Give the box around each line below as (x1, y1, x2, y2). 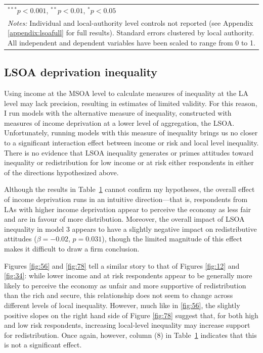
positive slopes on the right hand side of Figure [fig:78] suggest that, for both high (4, 310, 258, 320)
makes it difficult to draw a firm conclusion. (4, 243, 140, 254)
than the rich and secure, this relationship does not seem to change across (4, 290, 233, 300)
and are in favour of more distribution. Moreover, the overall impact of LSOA (4, 214, 245, 224)
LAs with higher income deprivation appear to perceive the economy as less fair (4, 204, 251, 214)
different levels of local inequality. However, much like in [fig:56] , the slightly (4, 299, 240, 310)
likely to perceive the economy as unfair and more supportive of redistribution (4, 280, 246, 290)
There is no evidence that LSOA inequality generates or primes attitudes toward (4, 147, 254, 158)
